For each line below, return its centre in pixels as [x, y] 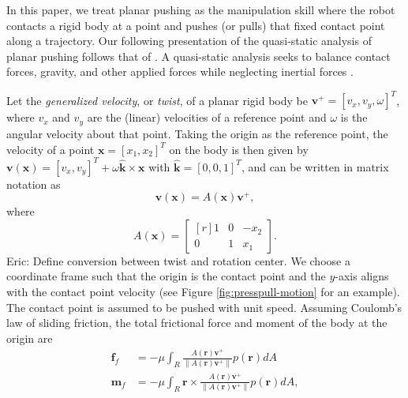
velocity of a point [51, 149]
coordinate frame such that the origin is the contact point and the [166, 276]
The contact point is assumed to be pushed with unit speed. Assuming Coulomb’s [204, 307]
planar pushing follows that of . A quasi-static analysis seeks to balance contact [198, 56]
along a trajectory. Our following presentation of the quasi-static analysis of [189, 41]
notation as [34, 184]
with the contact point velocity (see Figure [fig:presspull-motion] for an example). [203, 292]
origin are [30, 338]
